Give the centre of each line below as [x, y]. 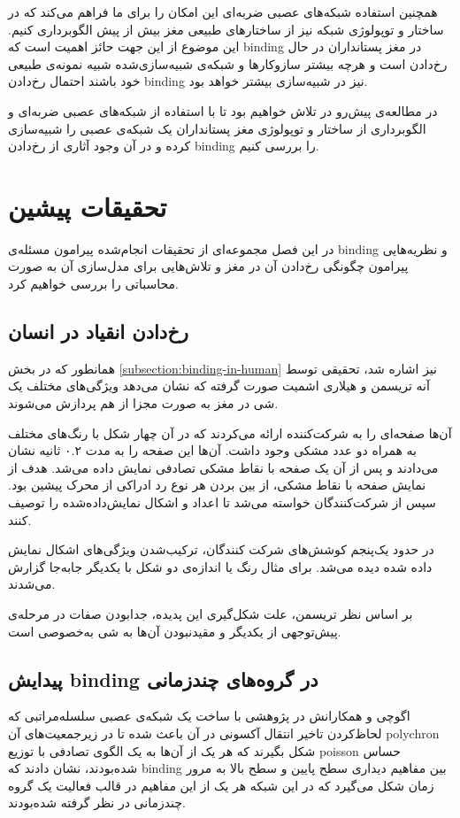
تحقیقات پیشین [88, 206]
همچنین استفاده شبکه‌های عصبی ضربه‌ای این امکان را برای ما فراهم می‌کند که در [223, 12]
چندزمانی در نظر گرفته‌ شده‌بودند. [97, 803]
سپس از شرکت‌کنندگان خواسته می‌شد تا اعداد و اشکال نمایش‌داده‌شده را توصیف [222, 502]
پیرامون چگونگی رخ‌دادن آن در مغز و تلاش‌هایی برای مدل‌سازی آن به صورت [208, 266]
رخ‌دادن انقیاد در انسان [98, 332]
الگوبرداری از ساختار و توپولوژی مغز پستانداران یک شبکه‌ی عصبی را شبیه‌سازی [217, 128]
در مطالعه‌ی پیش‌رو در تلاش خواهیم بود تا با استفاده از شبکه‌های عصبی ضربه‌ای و [223, 110]
